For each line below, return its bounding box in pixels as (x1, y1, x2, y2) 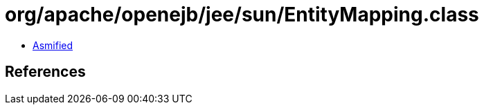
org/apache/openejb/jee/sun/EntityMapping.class (5, 3, 479, 26)
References (5, 63, 86, 81)
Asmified (33, 39, 73, 51)
